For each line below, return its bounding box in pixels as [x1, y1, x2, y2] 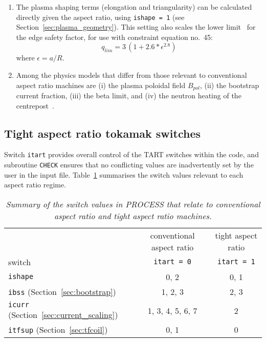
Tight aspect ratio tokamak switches [4, 125, 201, 141]
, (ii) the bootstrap [199, 79, 259, 90]
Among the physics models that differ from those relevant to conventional [16, 70, 247, 80]
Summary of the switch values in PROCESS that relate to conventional [6, 198, 260, 210]
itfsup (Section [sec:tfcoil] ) [8, 323, 108, 335]
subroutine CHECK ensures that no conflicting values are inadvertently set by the [4, 159, 254, 170]
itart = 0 [153, 258, 192, 266]
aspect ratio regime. [4, 179, 66, 190]
